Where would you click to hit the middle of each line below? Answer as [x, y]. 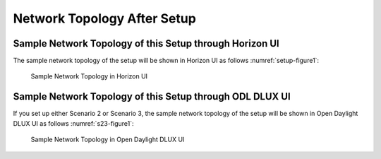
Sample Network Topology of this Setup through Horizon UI [146, 43]
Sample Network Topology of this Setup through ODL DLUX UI [152, 96]
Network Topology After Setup [105, 18]
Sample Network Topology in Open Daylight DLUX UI [108, 140]
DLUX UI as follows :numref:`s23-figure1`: [73, 123]
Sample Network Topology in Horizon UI [89, 76]
